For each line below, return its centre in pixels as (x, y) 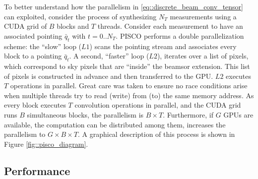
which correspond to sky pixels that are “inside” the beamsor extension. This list (127, 66)
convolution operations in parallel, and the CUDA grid (158, 105)
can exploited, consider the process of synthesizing (80, 16)
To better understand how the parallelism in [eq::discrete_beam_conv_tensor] (124, 6)
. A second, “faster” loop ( (109, 56)
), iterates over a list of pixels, (203, 56)
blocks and (73, 26)
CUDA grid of (26, 26)
